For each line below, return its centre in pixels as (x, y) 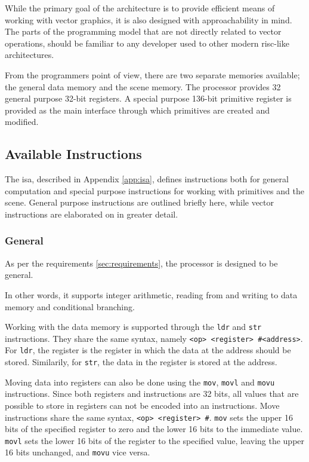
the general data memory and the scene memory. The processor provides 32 (143, 86)
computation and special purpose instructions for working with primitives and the (154, 190)
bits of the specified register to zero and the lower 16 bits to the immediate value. (154, 429)
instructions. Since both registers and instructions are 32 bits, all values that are (152, 394)
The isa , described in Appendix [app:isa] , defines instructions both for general (147, 179)
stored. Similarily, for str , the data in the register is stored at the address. (141, 362)
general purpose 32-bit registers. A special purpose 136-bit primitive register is (148, 98)
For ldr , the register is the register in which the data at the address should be (148, 350)
